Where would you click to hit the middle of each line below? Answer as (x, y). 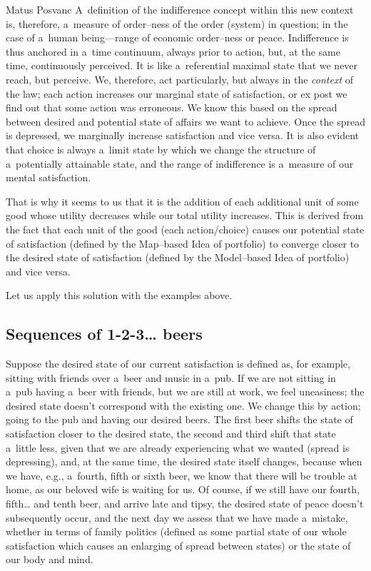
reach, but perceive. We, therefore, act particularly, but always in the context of (180, 79)
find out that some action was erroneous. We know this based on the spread (172, 107)
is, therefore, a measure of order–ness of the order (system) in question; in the (177, 23)
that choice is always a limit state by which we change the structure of (161, 149)
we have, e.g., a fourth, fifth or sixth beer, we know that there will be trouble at (182, 475)
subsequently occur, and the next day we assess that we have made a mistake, (177, 517)
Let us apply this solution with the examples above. (119, 295)
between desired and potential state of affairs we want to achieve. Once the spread (185, 121)
